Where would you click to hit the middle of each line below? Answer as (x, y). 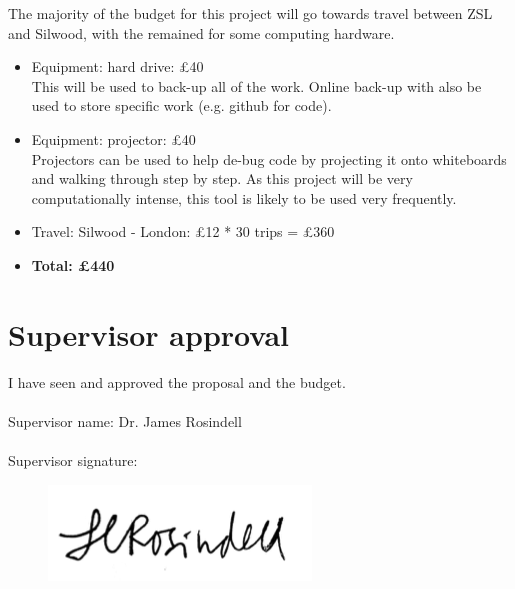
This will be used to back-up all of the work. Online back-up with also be (256, 85)
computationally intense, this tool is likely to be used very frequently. (244, 197)
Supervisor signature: (73, 460)
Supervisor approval (149, 333)
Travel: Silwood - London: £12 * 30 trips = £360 (183, 231)
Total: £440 (73, 264)
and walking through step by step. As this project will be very (222, 178)
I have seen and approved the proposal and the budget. (177, 381)
